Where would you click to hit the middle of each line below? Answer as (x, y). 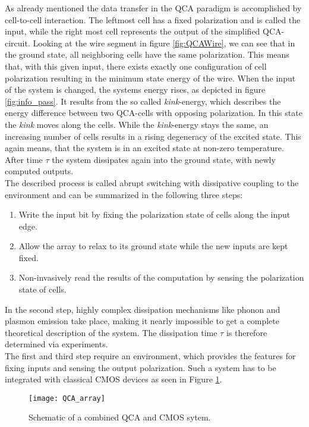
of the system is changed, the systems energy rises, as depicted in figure (135, 90)
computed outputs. (39, 171)
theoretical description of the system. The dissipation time (111, 332)
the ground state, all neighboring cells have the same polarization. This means (147, 54)
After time (24, 159)
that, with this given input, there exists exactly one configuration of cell (136, 66)
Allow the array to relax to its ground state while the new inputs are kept (153, 246)
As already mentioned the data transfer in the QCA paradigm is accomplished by (153, 8)
